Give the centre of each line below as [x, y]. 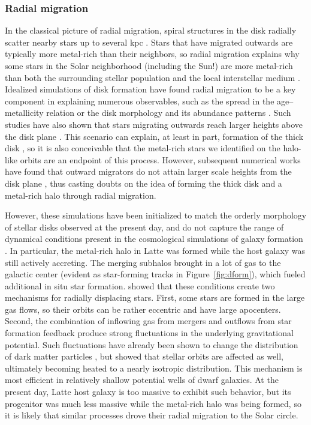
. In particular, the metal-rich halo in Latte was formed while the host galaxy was [155, 250]
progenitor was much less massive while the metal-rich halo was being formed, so [153, 403]
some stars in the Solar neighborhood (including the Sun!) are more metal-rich [149, 65]
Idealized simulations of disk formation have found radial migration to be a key [150, 89]
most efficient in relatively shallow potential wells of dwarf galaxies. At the [142, 380]
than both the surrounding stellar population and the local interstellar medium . [153, 77]
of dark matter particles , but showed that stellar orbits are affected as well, [144, 356]
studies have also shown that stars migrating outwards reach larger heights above [154, 124]
